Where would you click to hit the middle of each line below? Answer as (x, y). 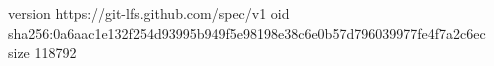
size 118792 (42, 52)
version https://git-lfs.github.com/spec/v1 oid (149, 13)
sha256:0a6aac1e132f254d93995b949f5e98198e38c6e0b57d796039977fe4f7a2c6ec (247, 32)
